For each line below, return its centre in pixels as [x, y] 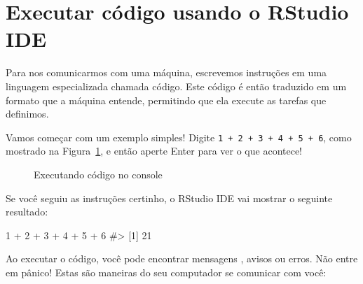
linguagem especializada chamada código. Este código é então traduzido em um [176, 86]
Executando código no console [98, 174]
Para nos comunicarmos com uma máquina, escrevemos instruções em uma [166, 72]
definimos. [27, 114]
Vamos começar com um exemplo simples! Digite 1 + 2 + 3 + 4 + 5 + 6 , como [179, 137]
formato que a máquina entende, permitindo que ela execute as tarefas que [166, 100]
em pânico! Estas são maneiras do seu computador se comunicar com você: [166, 272]
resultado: [27, 212]
